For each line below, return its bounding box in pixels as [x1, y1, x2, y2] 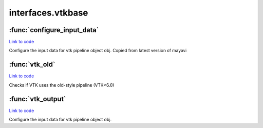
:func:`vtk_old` [9, 60, 56, 69]
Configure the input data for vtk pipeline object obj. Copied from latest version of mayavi [9, 48, 187, 54]
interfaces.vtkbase [9, 7, 89, 18]
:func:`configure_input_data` [9, 26, 99, 34]
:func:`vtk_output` [9, 95, 66, 103]
